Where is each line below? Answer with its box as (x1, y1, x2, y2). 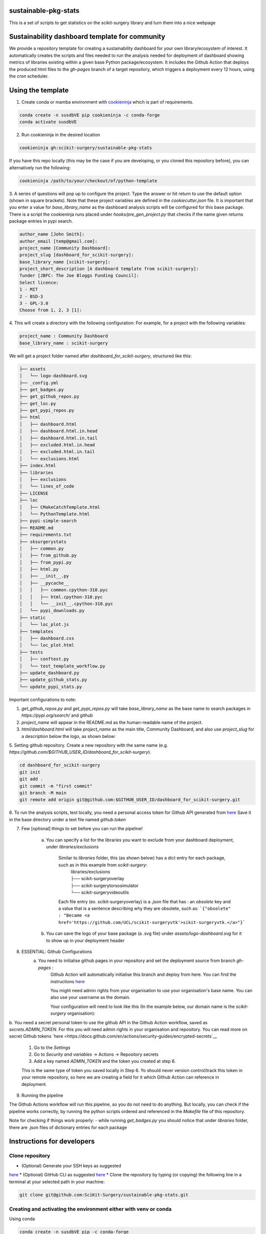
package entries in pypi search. (9, 218, 73, 224)
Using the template (9, 86, 69, 94)
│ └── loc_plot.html (19, 642, 74, 648)
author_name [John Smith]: (19, 231, 85, 237)
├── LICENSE (19, 490, 49, 496)
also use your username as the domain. (50, 995, 131, 1001)
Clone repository (9, 1153, 50, 1159)
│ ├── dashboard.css (19, 635, 74, 641)
